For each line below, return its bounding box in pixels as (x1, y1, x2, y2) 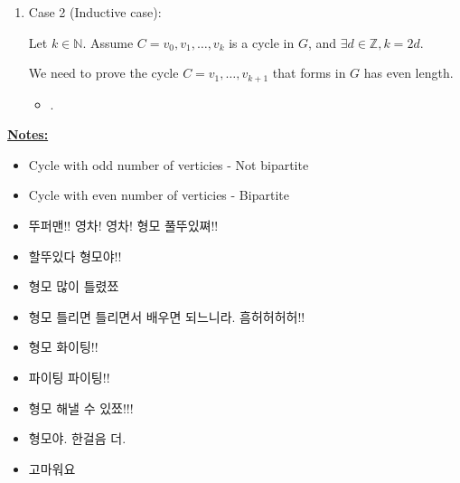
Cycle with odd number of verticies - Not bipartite (28, 155, 309, 174)
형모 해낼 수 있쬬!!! (28, 398, 134, 417)
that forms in (272, 63, 346, 82)
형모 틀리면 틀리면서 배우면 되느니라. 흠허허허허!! (28, 307, 305, 326)
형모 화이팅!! (28, 337, 99, 356)
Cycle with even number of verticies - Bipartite (28, 185, 289, 204)
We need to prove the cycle (28, 63, 179, 82)
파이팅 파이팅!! (28, 367, 110, 386)
